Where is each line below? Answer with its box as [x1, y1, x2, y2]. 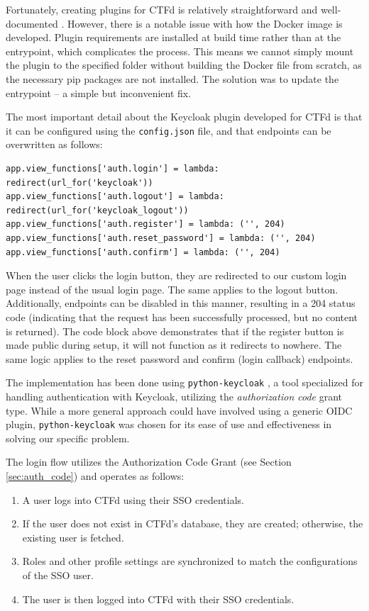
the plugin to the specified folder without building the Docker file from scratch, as [6, 57, 362, 72]
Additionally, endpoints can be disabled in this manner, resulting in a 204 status [6, 296, 356, 310]
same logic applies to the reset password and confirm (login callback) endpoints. [6, 351, 353, 366]
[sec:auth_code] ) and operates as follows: [6, 469, 184, 483]
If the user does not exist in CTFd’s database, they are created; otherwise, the [22, 516, 363, 531]
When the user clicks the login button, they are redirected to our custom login [6, 268, 347, 283]
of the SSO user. [22, 567, 94, 582]
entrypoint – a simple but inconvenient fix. [6, 85, 192, 100]
